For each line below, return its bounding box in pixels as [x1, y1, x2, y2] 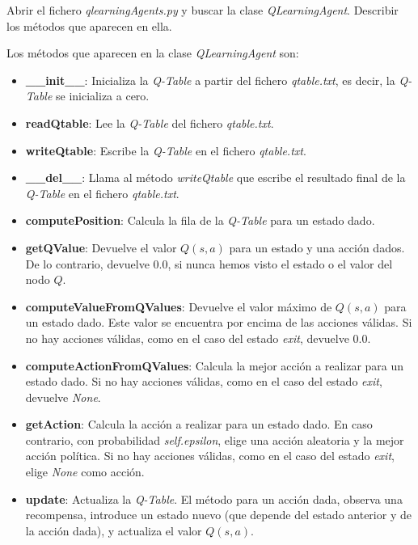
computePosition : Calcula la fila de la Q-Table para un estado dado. [25, 212, 375, 229]
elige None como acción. [25, 463, 145, 480]
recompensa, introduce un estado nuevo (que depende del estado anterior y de [25, 506, 412, 523]
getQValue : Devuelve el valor [25, 239, 177, 256]
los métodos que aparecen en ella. [6, 17, 172, 34]
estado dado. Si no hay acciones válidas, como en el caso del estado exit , [25, 373, 382, 390]
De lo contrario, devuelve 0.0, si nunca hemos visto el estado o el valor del [25, 255, 393, 272]
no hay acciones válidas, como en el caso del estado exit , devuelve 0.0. [25, 329, 371, 346]
